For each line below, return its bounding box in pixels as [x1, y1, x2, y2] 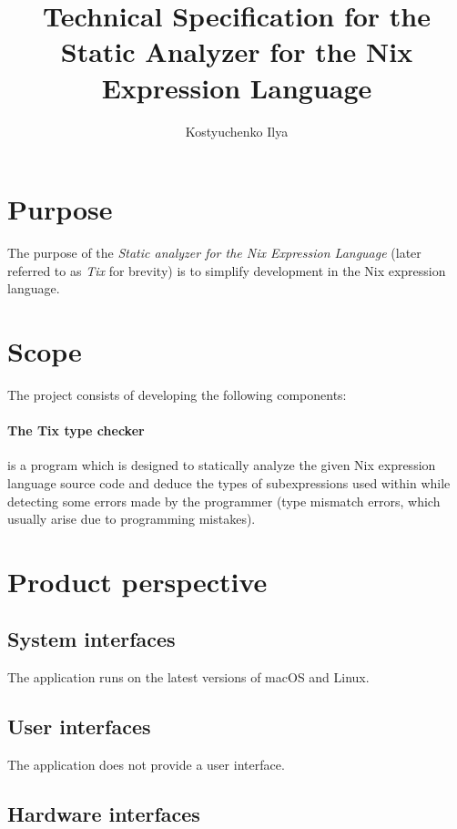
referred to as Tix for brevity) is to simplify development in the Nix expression [7, 261, 446, 280]
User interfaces [7, 712, 151, 741]
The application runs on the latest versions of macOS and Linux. [7, 668, 370, 687]
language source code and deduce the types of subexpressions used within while [7, 473, 451, 492]
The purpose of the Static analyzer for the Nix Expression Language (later [7, 243, 421, 262]
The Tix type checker [7, 421, 145, 440]
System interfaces [7, 625, 176, 653]
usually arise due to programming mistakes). [7, 509, 256, 528]
